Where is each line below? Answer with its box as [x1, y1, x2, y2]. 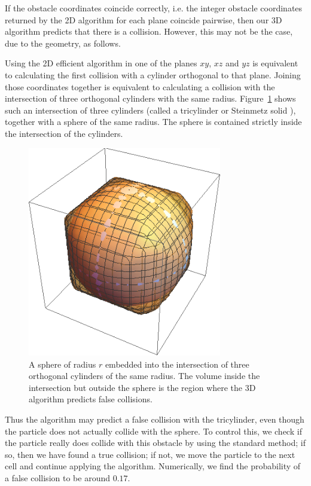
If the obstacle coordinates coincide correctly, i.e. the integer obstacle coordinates [5, 2, 303, 14]
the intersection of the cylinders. [5, 127, 123, 139]
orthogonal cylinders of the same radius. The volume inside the [29, 369, 260, 382]
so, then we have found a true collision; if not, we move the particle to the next [5, 448, 295, 460]
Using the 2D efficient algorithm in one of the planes [5, 57, 197, 69]
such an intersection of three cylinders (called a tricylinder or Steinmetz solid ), [5, 103, 296, 116]
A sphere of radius [29, 357, 96, 370]
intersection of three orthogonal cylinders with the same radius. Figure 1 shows [5, 92, 296, 105]
